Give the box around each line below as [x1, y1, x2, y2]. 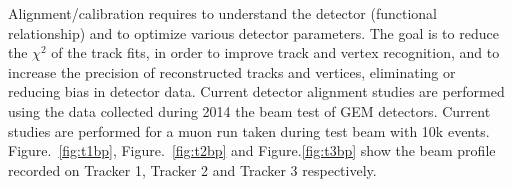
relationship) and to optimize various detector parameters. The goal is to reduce [8, 22, 499, 43]
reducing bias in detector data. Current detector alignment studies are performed [8, 81, 505, 102]
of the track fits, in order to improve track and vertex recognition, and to [51, 42, 500, 63]
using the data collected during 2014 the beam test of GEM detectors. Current [8, 100, 491, 121]
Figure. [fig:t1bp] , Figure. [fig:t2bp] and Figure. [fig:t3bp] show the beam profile [8, 140, 496, 161]
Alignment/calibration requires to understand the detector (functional [8, 3, 437, 23]
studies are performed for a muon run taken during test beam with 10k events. [8, 120, 490, 141]
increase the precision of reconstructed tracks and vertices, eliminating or [8, 61, 456, 82]
